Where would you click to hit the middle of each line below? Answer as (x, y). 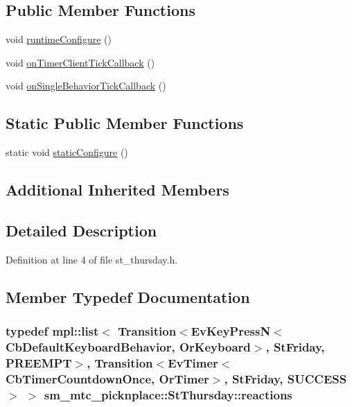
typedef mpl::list (52, 331)
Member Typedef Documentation (128, 296)
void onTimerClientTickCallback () (80, 62)
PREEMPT (39, 362)
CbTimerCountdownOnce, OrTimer (107, 378)
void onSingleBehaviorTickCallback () (86, 86)
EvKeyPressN (231, 331)
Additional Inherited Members (117, 190)
